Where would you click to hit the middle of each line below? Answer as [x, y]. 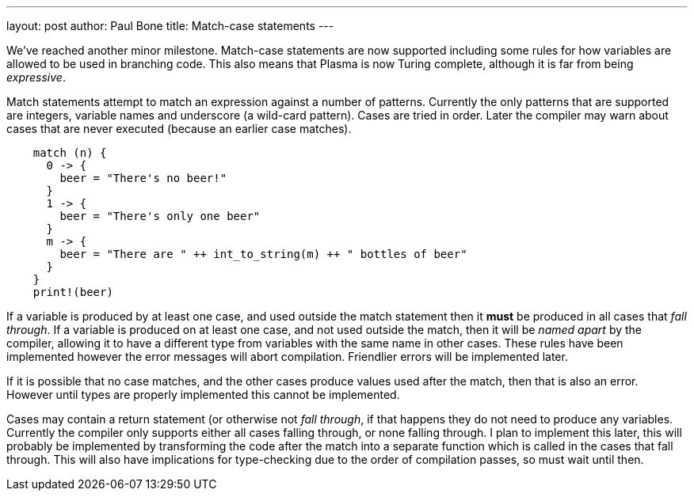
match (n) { [70, 153]
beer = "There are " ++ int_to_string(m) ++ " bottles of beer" [263, 254]
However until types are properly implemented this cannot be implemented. [203, 395]
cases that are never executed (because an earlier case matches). [179, 129]
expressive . [36, 77]
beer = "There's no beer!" [143, 178]
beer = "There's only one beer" [160, 216]
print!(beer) [73, 292]
